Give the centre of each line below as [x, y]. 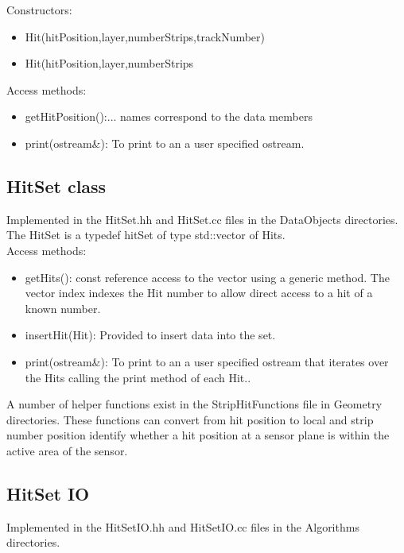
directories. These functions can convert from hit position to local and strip [190, 419]
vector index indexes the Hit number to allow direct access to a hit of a [199, 293]
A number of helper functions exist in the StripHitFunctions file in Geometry [194, 404]
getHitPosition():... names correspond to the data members [169, 116]
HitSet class [56, 186]
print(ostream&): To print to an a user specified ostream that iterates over [207, 361]
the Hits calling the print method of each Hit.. [138, 377]
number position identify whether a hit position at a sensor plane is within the [198, 435]
